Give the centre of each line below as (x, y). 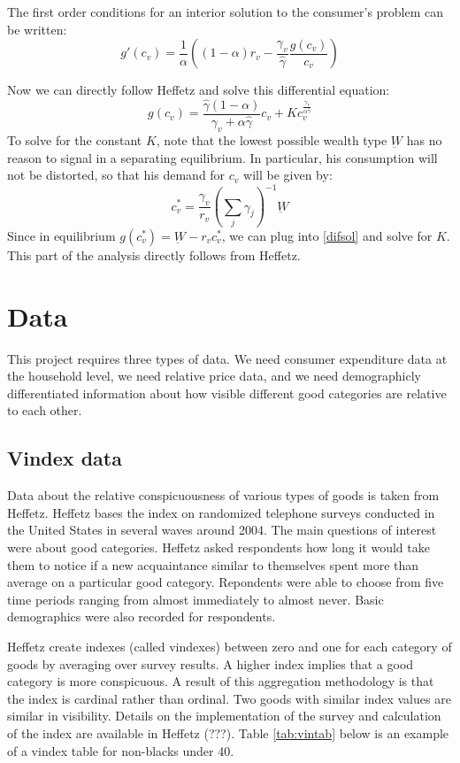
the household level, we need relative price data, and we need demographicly (215, 376)
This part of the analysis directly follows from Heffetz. (154, 254)
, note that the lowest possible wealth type (272, 139)
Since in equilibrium (61, 235)
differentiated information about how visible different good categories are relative (227, 393)
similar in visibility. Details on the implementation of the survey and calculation (224, 716)
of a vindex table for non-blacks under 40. (121, 750)
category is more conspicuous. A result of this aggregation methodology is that (221, 681)
